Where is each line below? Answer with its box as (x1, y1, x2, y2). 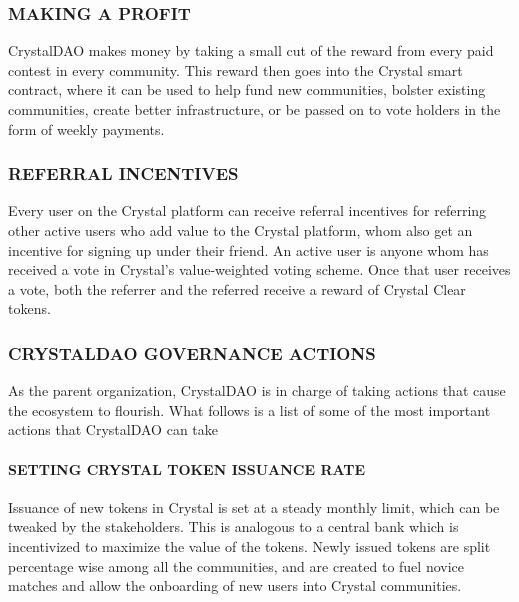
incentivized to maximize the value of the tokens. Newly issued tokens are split (8, 535, 491, 556)
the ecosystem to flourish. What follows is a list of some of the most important (8, 399, 491, 420)
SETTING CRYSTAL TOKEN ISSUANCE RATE (8, 458, 366, 479)
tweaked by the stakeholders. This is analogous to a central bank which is (8, 516, 459, 537)
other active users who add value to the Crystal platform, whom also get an (8, 220, 473, 240)
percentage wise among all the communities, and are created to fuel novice (8, 555, 464, 576)
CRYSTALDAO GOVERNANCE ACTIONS (8, 340, 376, 365)
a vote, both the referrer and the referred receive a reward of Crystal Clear (8, 278, 466, 299)
